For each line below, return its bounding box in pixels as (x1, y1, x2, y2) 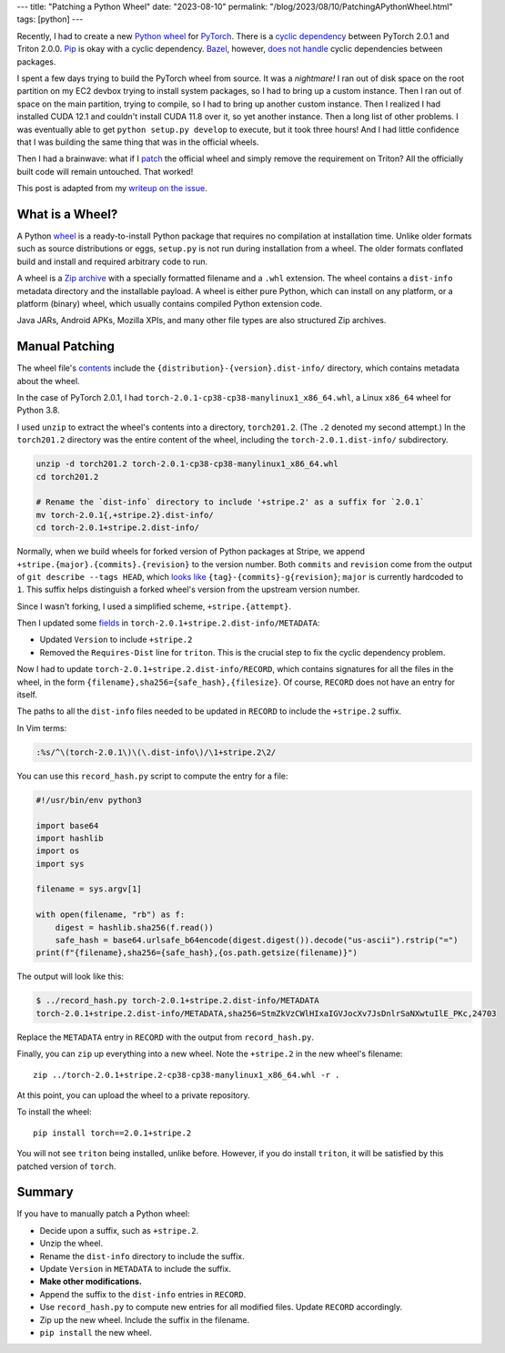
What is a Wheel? (16, 206, 118, 222)
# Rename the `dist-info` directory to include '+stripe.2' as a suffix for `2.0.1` (35, 497, 425, 507)
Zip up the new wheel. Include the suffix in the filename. (39, 1314, 250, 1325)
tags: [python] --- (16, 14, 84, 25)
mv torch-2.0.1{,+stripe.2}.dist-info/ (35, 510, 214, 520)
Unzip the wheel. (39, 1238, 104, 1249)
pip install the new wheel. (39, 1327, 152, 1338)
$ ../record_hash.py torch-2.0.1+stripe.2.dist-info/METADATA (35, 995, 319, 1006)
